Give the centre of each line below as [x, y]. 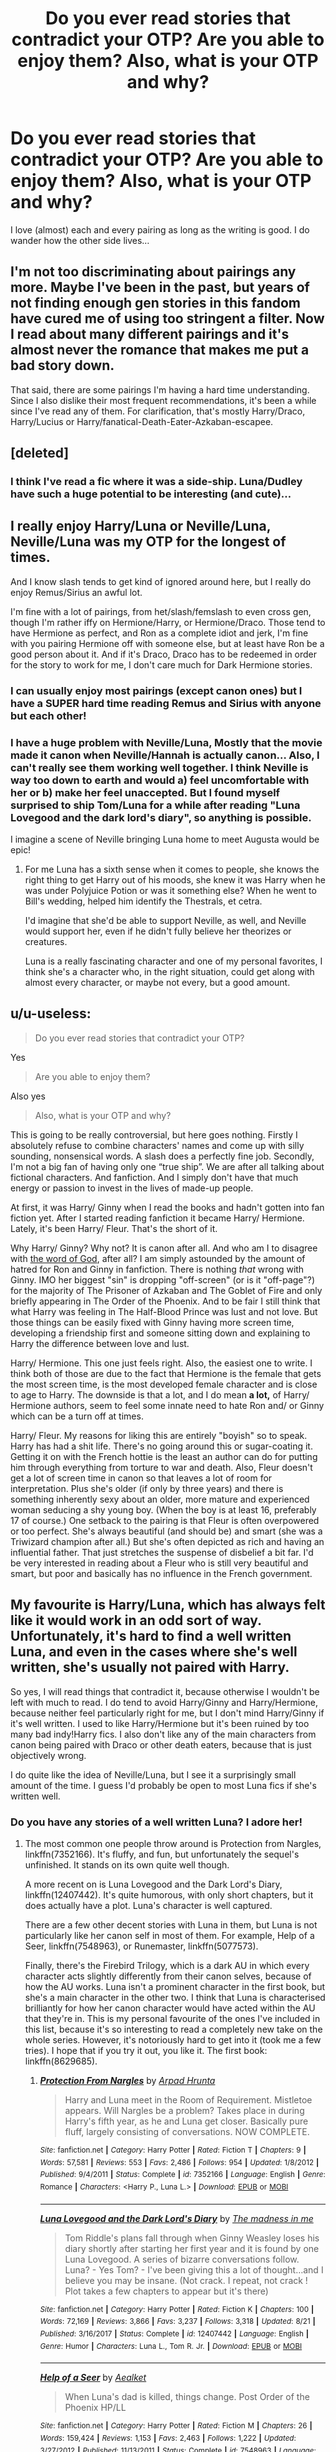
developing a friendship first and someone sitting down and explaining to [160, 1333]
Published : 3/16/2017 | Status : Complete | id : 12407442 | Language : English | [174, 2333]
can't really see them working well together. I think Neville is [159, 767]
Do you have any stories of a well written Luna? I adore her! [156, 1822]
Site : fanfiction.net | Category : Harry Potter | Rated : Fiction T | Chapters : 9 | [173, 2150]
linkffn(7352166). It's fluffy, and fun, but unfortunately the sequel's [162, 1854]
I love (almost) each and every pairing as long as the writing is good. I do [160, 229]
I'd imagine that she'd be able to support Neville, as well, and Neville [165, 921]
